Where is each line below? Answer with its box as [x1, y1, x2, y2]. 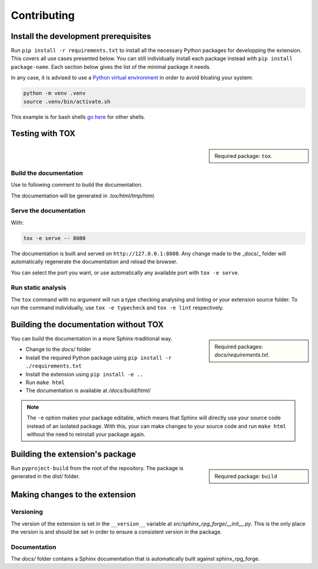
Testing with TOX [11, 128, 76, 138]
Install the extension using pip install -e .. [25, 370, 144, 378]
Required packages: [214, 343, 263, 350]
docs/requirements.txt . [214, 351, 270, 359]
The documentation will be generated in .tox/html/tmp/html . [11, 192, 155, 199]
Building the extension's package [11, 449, 137, 459]
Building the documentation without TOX [11, 319, 164, 329]
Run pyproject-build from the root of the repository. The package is [11, 464, 184, 471]
